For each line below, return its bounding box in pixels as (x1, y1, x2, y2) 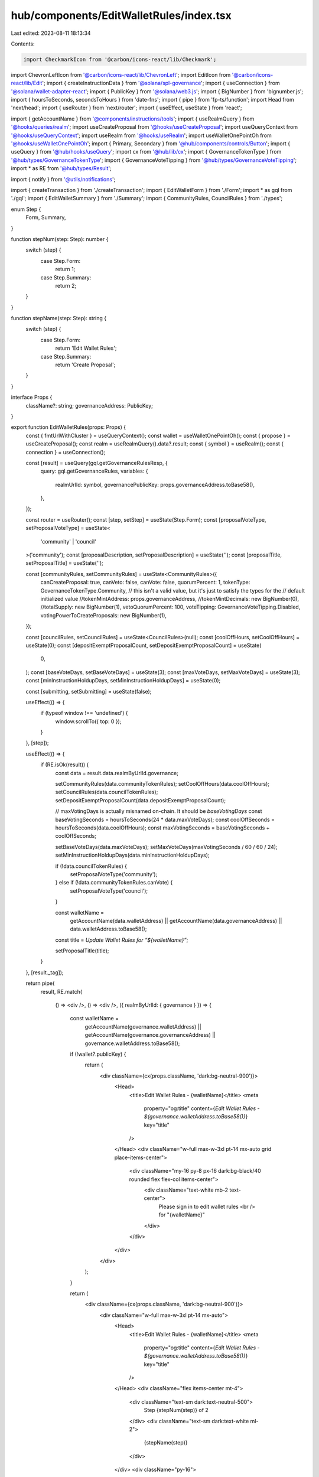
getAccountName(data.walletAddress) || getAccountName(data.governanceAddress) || (70, 917, 282, 924)
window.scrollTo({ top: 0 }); (55, 718, 122, 725)
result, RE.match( (40, 988, 83, 995)
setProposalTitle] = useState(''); (25, 559, 103, 567)
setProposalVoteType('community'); (70, 870, 158, 877)
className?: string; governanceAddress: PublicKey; (25, 402, 153, 409)
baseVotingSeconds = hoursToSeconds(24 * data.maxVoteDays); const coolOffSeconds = (55, 816, 275, 823)
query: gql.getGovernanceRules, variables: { (40, 467, 148, 475)
